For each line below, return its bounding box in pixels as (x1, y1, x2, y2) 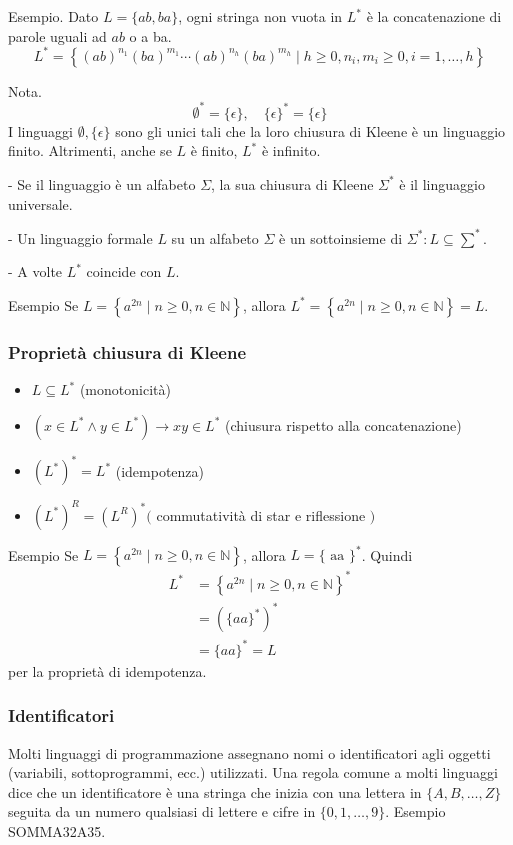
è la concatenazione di (366, 6, 502, 26)
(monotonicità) (79, 379, 171, 400)
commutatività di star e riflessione (156, 504, 366, 525)
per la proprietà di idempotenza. (8, 660, 207, 681)
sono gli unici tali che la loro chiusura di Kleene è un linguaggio (115, 120, 506, 141)
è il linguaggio (399, 173, 485, 194)
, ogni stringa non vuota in (178, 6, 343, 26)
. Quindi (361, 544, 413, 565)
